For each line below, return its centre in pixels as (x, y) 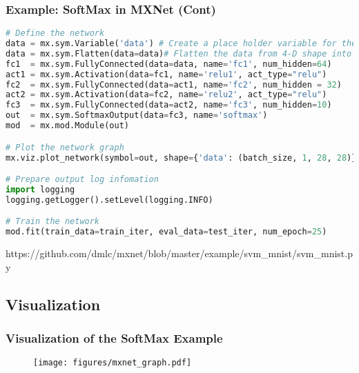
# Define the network (55, 33)
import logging (40, 189)
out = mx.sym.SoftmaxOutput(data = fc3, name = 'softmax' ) (137, 115)
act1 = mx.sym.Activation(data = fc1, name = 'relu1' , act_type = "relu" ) (166, 74)
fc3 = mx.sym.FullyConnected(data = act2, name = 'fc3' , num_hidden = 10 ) (169, 105)
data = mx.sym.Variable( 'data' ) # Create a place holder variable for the (181, 44)
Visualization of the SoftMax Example (114, 337)
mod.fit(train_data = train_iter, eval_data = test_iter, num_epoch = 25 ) (166, 232)
